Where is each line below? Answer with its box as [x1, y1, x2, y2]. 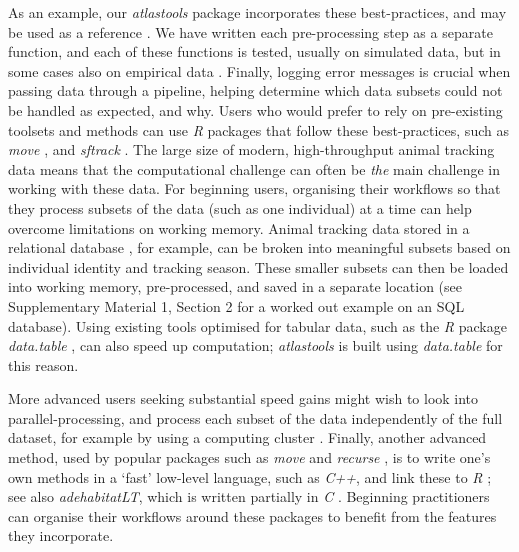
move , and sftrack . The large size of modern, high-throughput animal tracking [8, 139, 495, 160]
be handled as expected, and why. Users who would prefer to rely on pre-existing [8, 99, 503, 120]
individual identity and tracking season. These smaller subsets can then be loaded [8, 256, 509, 277]
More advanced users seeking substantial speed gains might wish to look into [8, 388, 479, 409]
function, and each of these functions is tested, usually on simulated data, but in [8, 41, 501, 62]
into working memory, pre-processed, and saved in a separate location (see [8, 276, 462, 297]
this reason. [8, 354, 79, 375]
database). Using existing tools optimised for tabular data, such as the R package [8, 315, 507, 336]
